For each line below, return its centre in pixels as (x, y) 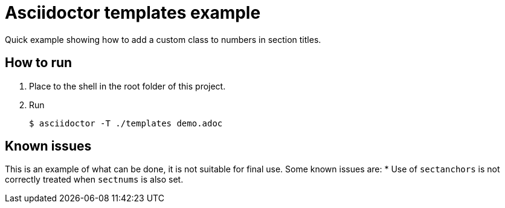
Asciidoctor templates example (133, 13)
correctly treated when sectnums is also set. (94, 180)
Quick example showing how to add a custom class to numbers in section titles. (163, 39)
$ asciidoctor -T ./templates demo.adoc (126, 123)
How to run (39, 63)
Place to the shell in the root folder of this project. (127, 86)
